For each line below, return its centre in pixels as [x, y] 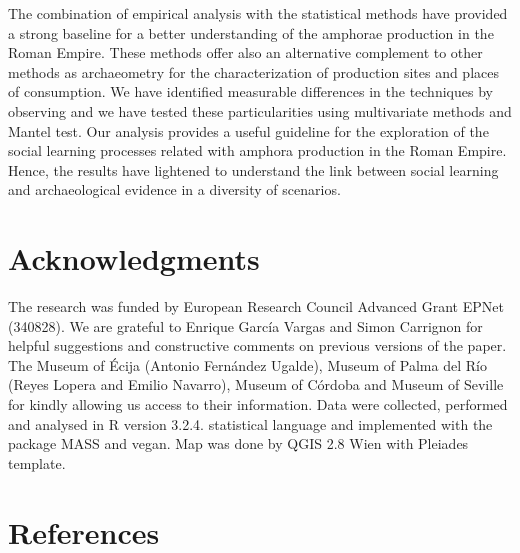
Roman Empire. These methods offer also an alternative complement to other [245, 52]
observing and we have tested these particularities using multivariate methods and [260, 110]
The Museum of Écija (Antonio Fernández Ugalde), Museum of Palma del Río [247, 364]
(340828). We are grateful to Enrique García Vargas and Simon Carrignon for [245, 325]
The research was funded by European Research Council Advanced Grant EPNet [256, 306]
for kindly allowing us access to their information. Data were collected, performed [258, 404]
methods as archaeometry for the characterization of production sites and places [253, 71]
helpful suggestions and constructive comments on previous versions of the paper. [257, 345]
